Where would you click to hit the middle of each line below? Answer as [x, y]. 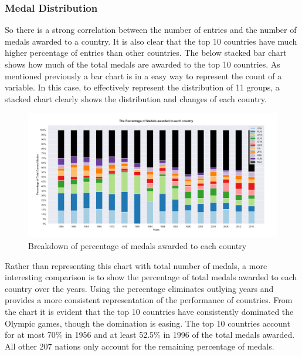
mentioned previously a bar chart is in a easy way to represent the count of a [143, 75]
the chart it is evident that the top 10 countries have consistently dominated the [149, 311]
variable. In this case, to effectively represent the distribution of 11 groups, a [142, 87]
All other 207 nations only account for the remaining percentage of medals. [140, 346]
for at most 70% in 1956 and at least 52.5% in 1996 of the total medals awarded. [150, 335]
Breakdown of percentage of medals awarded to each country [138, 245]
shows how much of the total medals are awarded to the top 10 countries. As [142, 64]
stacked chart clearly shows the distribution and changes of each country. [136, 98]
